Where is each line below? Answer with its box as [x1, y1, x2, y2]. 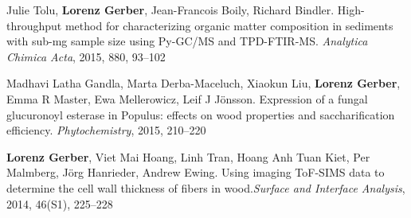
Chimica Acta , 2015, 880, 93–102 [6, 48, 166, 64]
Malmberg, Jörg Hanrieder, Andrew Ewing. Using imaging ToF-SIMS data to [6, 164, 385, 181]
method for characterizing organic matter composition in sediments [65, 17, 393, 33]
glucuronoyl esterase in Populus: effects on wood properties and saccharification [6, 106, 395, 123]
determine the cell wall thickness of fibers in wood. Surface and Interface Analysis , [6, 179, 405, 196]
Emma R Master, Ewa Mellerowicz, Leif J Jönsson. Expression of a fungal [6, 90, 368, 107]
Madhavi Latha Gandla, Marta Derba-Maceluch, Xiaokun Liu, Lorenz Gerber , [6, 75, 401, 91]
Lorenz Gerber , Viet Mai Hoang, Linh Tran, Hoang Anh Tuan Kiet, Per [6, 148, 370, 165]
